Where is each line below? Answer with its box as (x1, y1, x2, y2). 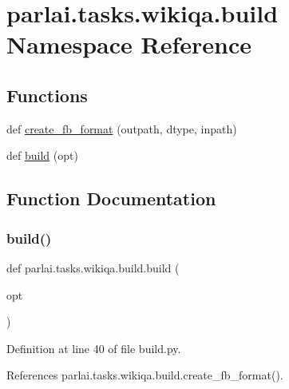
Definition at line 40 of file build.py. (6, 339, 181, 356)
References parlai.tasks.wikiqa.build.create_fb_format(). (6, 367, 283, 383)
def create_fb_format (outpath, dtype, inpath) (6, 120, 237, 137)
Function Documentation (6, 186, 216, 211)
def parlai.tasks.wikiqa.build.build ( (6, 259, 180, 276)
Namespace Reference (6, 28, 251, 61)
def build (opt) (6, 147, 78, 164)
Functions (6, 82, 88, 107)
